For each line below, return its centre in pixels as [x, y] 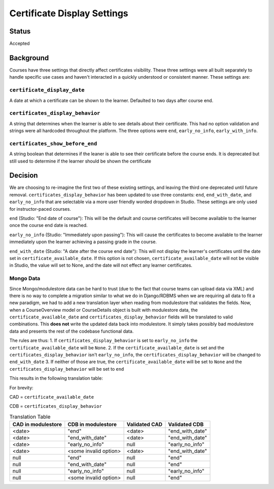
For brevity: [21, 387]
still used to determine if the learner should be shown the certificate [80, 161]
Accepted [20, 44]
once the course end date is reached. [49, 225]
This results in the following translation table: [56, 378]
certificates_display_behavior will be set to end [67, 369]
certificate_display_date [47, 90]
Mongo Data [25, 278]
